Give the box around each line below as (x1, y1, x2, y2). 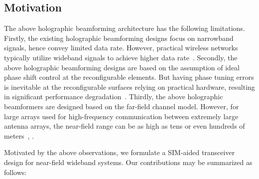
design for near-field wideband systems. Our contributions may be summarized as (4, 157, 253, 167)
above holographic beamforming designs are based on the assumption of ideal (4, 62, 240, 72)
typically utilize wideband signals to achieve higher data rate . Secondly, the (4, 52, 238, 62)
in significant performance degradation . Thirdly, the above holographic (4, 91, 223, 102)
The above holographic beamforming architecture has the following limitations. (4, 23, 245, 33)
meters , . (4, 130, 34, 141)
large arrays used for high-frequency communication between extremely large (4, 111, 239, 121)
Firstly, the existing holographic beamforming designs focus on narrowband (4, 32, 234, 43)
